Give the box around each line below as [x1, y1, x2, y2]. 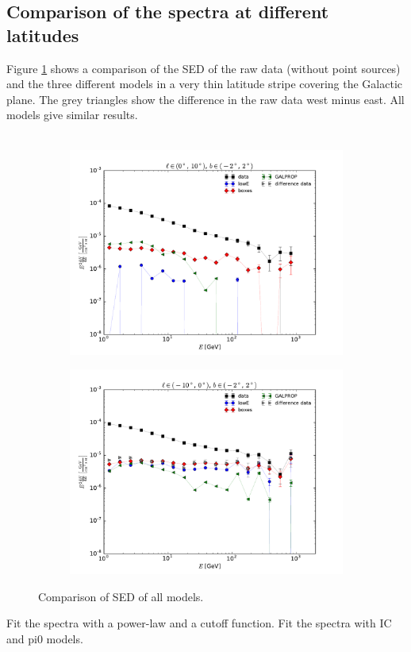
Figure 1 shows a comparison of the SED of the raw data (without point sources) [6, 60, 401, 76]
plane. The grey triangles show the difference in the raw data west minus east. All [6, 91, 405, 107]
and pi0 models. [6, 630, 83, 646]
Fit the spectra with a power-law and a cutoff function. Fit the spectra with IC [6, 615, 392, 631]
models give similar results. [6, 106, 138, 123]
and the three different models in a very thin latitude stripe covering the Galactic [6, 75, 402, 92]
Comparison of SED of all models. [38, 588, 204, 604]
